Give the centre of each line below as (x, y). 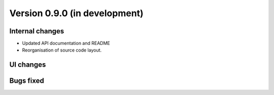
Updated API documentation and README (66, 43)
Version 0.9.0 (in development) (77, 13)
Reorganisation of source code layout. (62, 50)
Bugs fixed (27, 81)
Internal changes (37, 31)
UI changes (28, 65)
